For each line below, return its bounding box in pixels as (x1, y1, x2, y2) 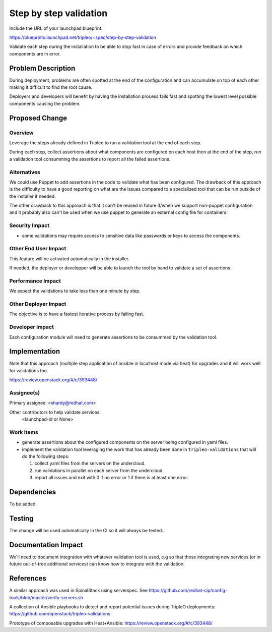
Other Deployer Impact (9, 301, 66, 308)
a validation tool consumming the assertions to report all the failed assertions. (9, 156, 171, 162)
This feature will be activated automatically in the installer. (9, 255, 130, 262)
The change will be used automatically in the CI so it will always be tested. (9, 528, 163, 534)
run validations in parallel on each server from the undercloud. (34, 467, 164, 474)
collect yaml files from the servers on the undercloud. (34, 461, 146, 467)
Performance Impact (9, 277, 61, 284)
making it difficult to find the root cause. (9, 84, 93, 90)
